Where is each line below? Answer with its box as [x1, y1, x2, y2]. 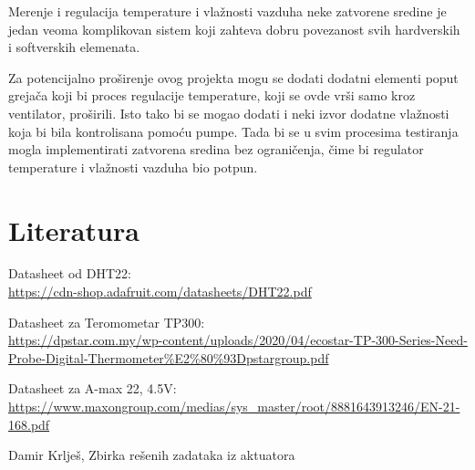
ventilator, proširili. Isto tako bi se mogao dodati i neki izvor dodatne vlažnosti [8, 103, 449, 122]
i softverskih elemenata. [8, 37, 140, 57]
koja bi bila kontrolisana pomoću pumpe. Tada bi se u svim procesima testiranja [8, 121, 459, 141]
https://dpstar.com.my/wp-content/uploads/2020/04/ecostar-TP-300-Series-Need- [8, 330, 468, 350]
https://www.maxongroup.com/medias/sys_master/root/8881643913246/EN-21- [8, 397, 460, 416]
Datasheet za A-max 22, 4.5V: [8, 379, 177, 398]
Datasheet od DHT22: [8, 264, 132, 283]
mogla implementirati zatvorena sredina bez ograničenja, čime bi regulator [8, 140, 424, 159]
